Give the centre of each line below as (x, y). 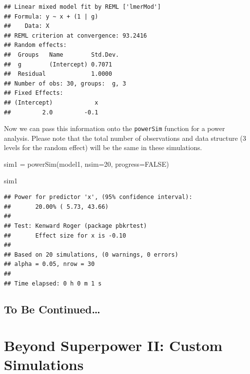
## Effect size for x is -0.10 (65, 235)
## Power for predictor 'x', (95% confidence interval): (98, 197)
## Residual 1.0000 (58, 74)
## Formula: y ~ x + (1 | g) (51, 16)
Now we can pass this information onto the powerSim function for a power (115, 128)
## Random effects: (35, 45)
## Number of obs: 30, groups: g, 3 (65, 83)
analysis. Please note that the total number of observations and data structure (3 (125, 138)
